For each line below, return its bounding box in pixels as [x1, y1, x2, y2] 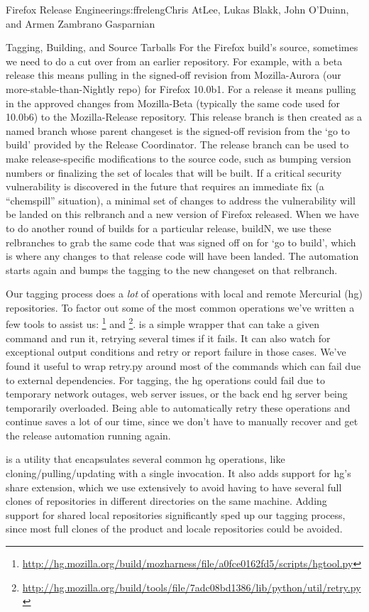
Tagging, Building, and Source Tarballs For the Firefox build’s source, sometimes [6, 40, 358, 55]
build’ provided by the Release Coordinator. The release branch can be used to [6, 137, 349, 152]
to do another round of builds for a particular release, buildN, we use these [6, 220, 331, 235]
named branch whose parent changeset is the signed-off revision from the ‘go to [6, 123, 351, 138]
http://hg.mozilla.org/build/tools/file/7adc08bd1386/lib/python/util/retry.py [22, 579, 361, 594]
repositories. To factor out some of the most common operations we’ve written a [6, 300, 355, 315]
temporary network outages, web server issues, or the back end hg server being [6, 386, 348, 401]
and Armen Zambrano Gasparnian [6, 16, 155, 31]
